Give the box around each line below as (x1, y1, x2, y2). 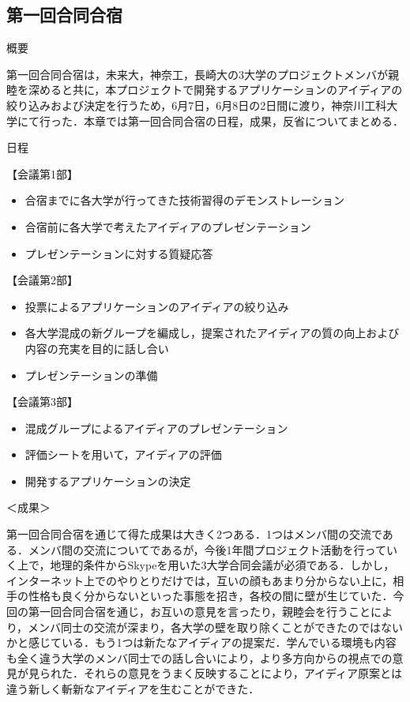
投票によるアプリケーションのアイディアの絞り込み (24, 298, 289, 314)
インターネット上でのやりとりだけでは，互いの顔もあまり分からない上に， (6, 572, 393, 588)
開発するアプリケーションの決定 (24, 472, 191, 489)
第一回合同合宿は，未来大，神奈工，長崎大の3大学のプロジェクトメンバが (6, 66, 388, 82)
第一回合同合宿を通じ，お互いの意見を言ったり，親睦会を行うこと (28, 603, 371, 620)
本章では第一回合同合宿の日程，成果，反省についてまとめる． (83, 112, 404, 129)
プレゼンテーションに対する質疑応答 (24, 245, 213, 261)
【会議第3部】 (6, 393, 78, 410)
